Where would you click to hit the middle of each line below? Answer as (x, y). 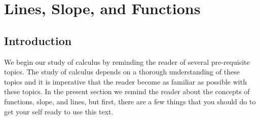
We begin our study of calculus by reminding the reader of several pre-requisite (127, 62)
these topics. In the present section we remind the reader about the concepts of (127, 91)
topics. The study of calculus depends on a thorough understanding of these (122, 72)
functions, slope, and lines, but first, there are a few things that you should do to (130, 101)
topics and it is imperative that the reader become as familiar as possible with (125, 81)
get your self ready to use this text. (59, 111)
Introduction (38, 40)
